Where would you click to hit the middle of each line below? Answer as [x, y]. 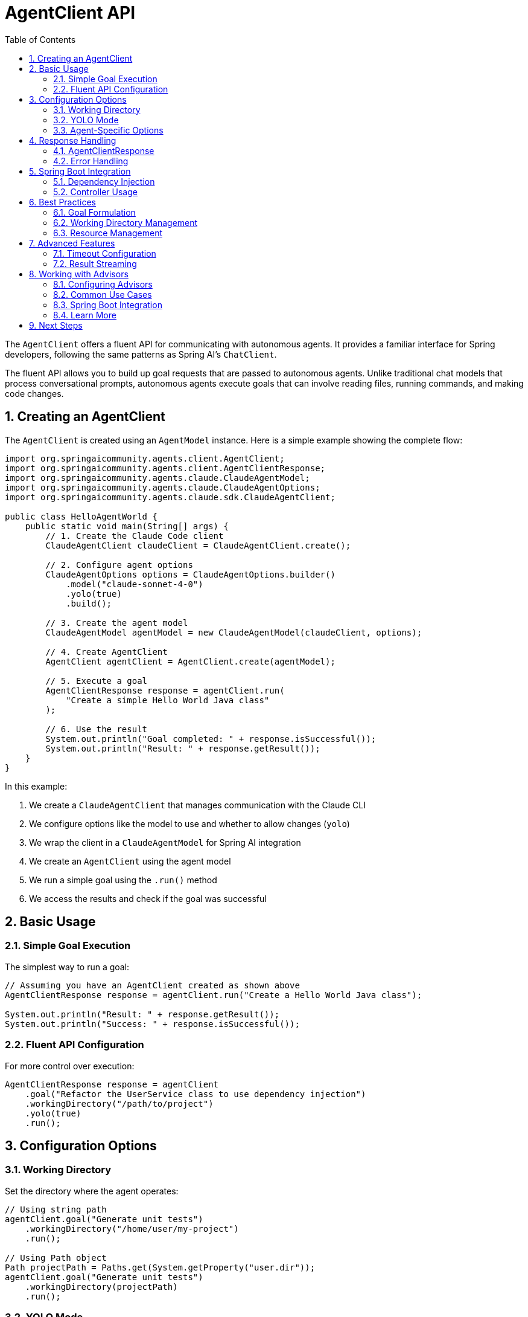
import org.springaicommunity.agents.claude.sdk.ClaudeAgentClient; [170, 497]
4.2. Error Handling [91, 161]
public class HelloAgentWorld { [81, 516]
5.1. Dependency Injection [104, 181]
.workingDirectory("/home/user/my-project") [132, 1228]
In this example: [36, 786]
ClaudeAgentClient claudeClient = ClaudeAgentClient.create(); [198, 545]
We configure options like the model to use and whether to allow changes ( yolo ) [189, 823]
